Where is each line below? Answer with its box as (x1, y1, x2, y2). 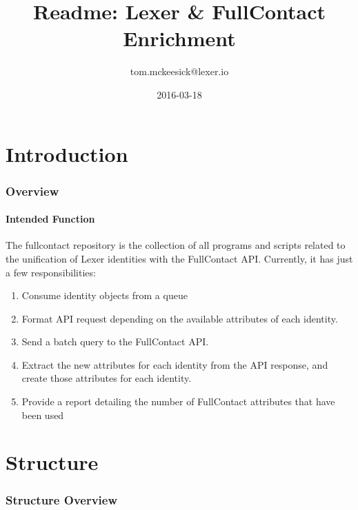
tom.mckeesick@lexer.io (130, 64, 229, 79)
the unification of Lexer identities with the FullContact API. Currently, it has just (6, 251, 353, 265)
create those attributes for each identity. (21, 371, 192, 385)
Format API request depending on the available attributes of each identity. (21, 311, 338, 325)
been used (21, 407, 64, 422)
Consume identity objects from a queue (21, 288, 188, 303)
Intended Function (6, 212, 95, 226)
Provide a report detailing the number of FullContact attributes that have (21, 394, 335, 409)
